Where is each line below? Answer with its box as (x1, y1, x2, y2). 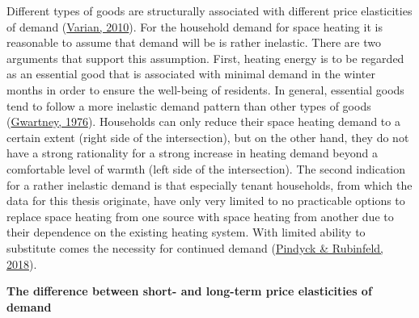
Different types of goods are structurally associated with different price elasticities (6, 2, 413, 19)
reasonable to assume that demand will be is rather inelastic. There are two (6, 34, 381, 51)
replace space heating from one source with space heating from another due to (6, 207, 394, 224)
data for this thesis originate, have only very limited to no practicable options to (6, 192, 405, 209)
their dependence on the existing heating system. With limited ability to (6, 224, 366, 241)
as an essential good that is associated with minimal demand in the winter (6, 65, 375, 82)
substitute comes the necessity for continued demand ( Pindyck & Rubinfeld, (6, 239, 383, 256)
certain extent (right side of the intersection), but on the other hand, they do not (6, 128, 409, 145)
